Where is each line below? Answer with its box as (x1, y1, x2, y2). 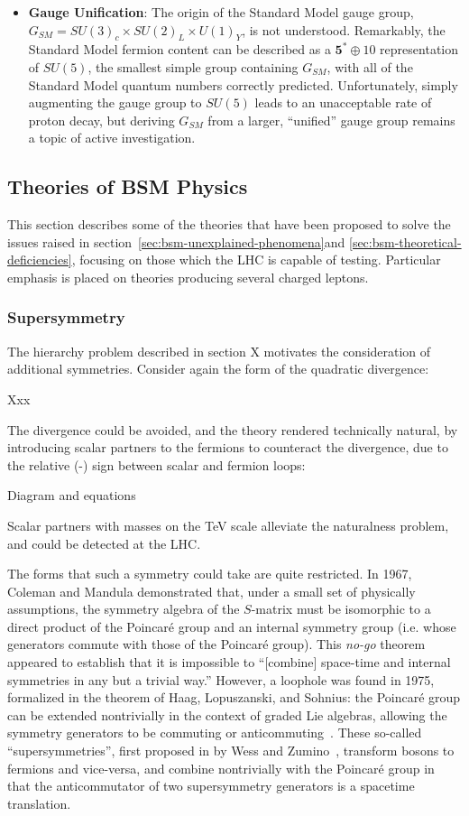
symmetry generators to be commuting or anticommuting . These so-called (7, 723, 422, 742)
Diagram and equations (7, 486, 136, 505)
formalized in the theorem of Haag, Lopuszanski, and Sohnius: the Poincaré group (7, 688, 461, 707)
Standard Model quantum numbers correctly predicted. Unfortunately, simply (28, 75, 458, 94)
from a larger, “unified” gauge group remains (207, 110, 455, 129)
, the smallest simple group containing (87, 57, 299, 76)
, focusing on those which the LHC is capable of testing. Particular (71, 250, 441, 269)
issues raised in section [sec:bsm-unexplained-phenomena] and (7, 232, 345, 251)
